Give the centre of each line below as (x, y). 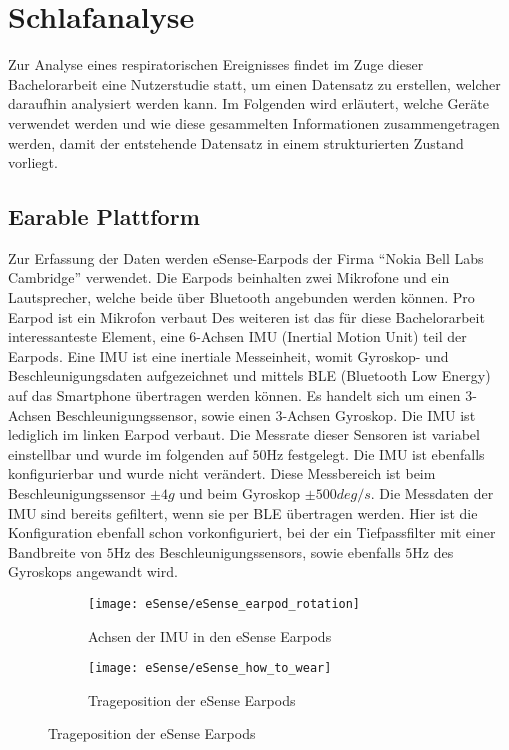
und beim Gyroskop (240, 493)
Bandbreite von (55, 551)
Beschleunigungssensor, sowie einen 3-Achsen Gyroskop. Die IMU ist (265, 414)
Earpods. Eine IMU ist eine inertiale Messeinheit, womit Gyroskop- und (228, 355)
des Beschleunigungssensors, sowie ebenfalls (268, 551)
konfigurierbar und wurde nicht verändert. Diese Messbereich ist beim (222, 473)
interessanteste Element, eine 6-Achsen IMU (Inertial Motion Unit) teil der (237, 336)
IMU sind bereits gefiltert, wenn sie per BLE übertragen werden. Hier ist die (243, 512)
